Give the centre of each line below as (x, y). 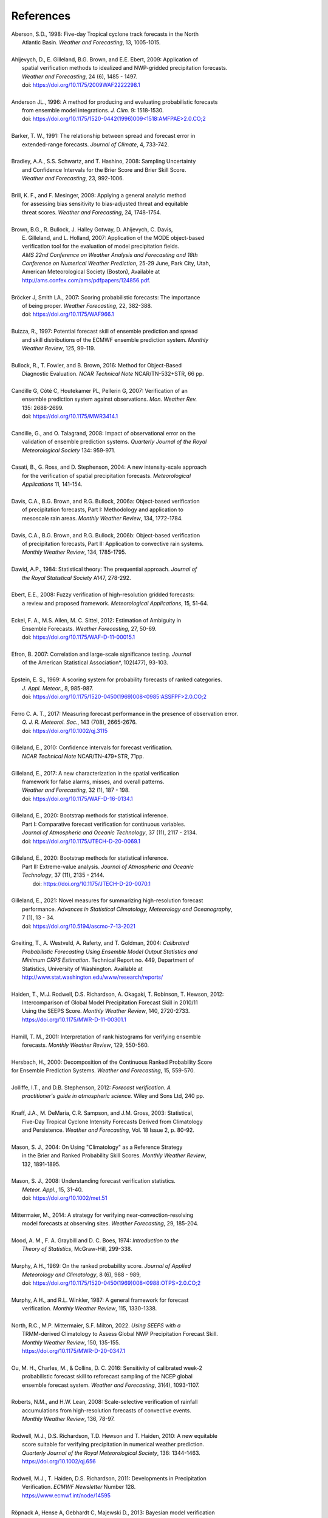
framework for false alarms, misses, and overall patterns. (93, 781)
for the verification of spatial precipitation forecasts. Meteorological (107, 475)
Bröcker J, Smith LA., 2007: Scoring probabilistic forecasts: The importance (106, 297)
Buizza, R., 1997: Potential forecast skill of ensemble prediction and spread (104, 332)
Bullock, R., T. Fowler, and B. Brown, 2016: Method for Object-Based (97, 365)
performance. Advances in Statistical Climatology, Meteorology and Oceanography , (128, 909)
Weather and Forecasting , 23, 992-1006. (73, 179)
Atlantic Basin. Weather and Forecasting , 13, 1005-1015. (91, 42)
